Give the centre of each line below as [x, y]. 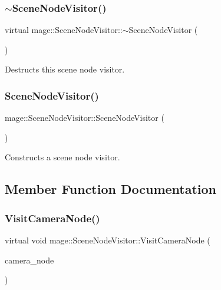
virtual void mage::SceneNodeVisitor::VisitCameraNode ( [108, 240]
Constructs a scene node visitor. [62, 157]
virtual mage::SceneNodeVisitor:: [64, 30]
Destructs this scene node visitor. [65, 69]
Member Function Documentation [111, 189]
